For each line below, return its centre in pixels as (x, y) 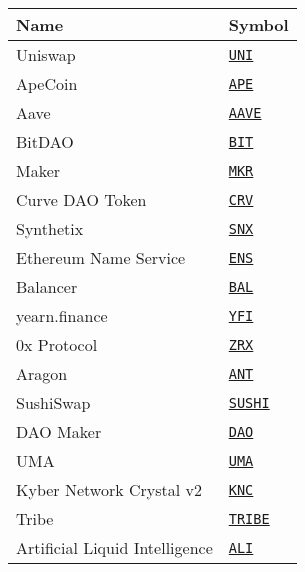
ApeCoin (47, 83)
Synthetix (50, 228)
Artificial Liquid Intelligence (114, 547)
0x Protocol (57, 344)
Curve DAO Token (81, 199)
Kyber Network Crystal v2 (109, 489)
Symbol (258, 24)
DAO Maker (59, 431)
